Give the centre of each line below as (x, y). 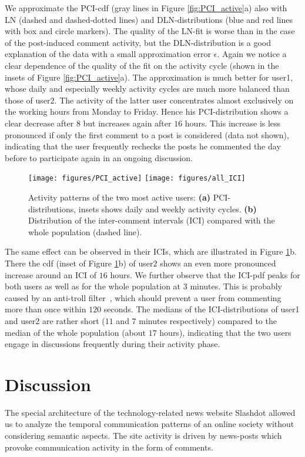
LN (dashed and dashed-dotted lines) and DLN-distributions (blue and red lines (149, 19)
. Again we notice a (252, 54)
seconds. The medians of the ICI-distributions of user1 (202, 309)
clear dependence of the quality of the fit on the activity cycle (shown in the (142, 65)
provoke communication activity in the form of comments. (109, 447)
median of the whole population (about (75, 332)
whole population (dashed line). (85, 231)
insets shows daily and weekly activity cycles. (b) (167, 209)
